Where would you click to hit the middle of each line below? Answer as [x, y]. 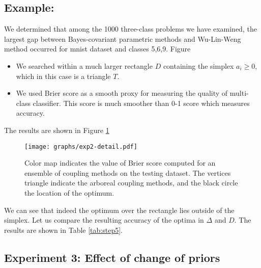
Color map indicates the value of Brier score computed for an [120, 163]
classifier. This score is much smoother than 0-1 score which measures [141, 103]
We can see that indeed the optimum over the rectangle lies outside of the [119, 210]
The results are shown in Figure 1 [57, 130]
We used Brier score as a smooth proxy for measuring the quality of [122, 93]
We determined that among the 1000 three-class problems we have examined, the [130, 29]
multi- [239, 93]
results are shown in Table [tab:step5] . [63, 230]
